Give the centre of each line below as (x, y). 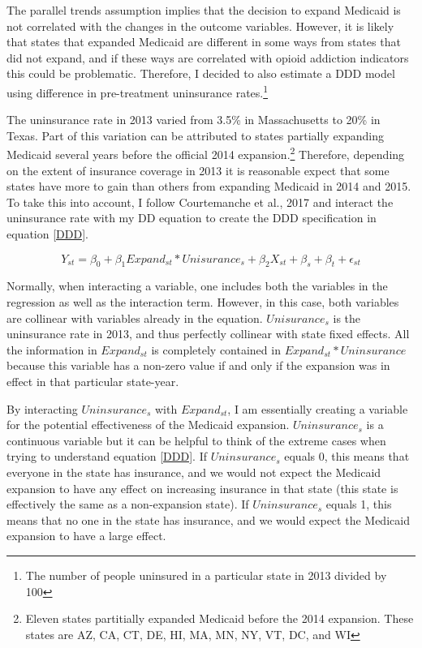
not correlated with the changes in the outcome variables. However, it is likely (200, 26)
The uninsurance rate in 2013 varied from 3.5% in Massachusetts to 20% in (194, 120)
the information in (52, 349)
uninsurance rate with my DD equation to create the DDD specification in (192, 218)
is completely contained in (216, 349)
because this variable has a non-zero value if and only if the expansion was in (198, 365)
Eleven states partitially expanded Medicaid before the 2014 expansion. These (220, 618)
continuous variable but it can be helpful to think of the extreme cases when (196, 440)
